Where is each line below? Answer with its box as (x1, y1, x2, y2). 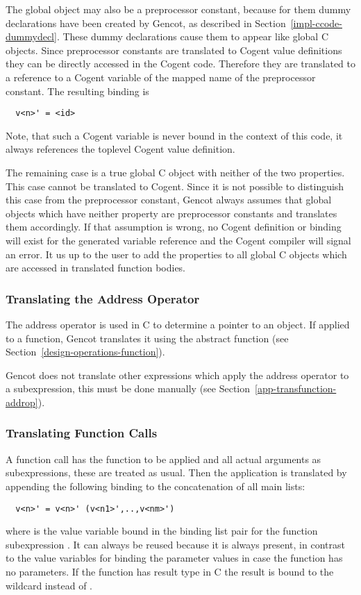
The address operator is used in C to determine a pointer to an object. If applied (6, 317, 350, 331)
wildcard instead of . (6, 578, 92, 592)
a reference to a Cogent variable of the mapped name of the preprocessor (6, 69, 316, 84)
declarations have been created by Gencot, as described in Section (6, 15, 286, 30)
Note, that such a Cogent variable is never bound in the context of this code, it (6, 128, 343, 142)
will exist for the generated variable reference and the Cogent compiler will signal (6, 233, 351, 247)
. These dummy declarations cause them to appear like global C (56, 29, 329, 44)
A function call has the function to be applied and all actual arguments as (6, 451, 321, 466)
